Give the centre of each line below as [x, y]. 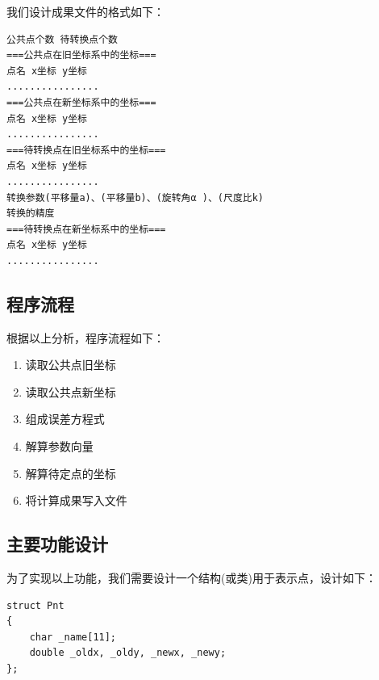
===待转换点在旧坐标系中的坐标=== [86, 150]
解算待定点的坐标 [71, 473]
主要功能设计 [57, 544]
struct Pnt [35, 605]
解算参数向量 [59, 446]
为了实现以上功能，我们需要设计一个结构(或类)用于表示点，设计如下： [192, 578]
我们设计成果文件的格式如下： [85, 11]
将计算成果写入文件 [76, 500]
